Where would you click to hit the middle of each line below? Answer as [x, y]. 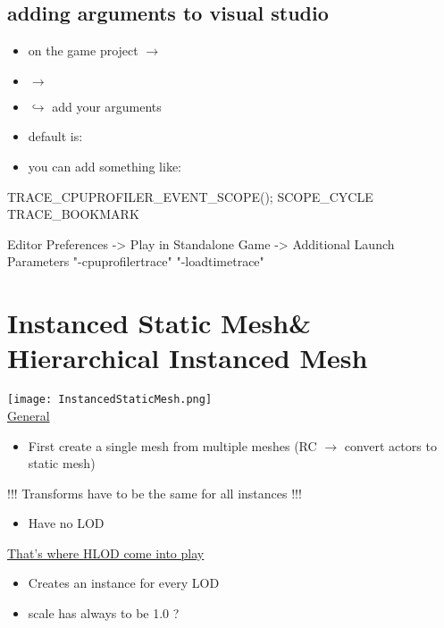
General [29, 415]
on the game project [83, 50]
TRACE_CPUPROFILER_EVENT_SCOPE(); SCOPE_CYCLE [190, 196]
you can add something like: [105, 166]
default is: [55, 136]
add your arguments [107, 106]
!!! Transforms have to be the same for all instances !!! [155, 493]
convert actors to [390, 445]
